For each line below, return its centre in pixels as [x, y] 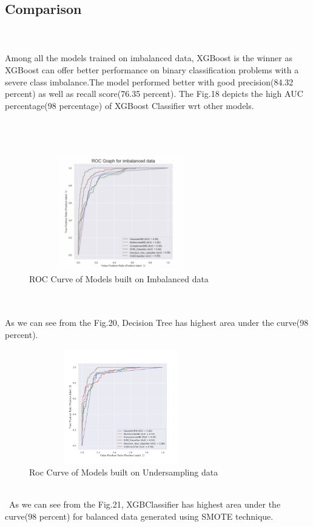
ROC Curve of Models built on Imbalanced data [119, 278]
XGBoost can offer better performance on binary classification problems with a [152, 69]
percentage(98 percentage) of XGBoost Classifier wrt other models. [130, 105]
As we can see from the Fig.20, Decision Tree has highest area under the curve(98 [157, 323]
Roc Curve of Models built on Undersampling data [124, 472]
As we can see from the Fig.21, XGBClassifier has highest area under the [145, 504]
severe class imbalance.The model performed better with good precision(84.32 [149, 81]
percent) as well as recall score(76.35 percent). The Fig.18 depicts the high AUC [154, 94]
